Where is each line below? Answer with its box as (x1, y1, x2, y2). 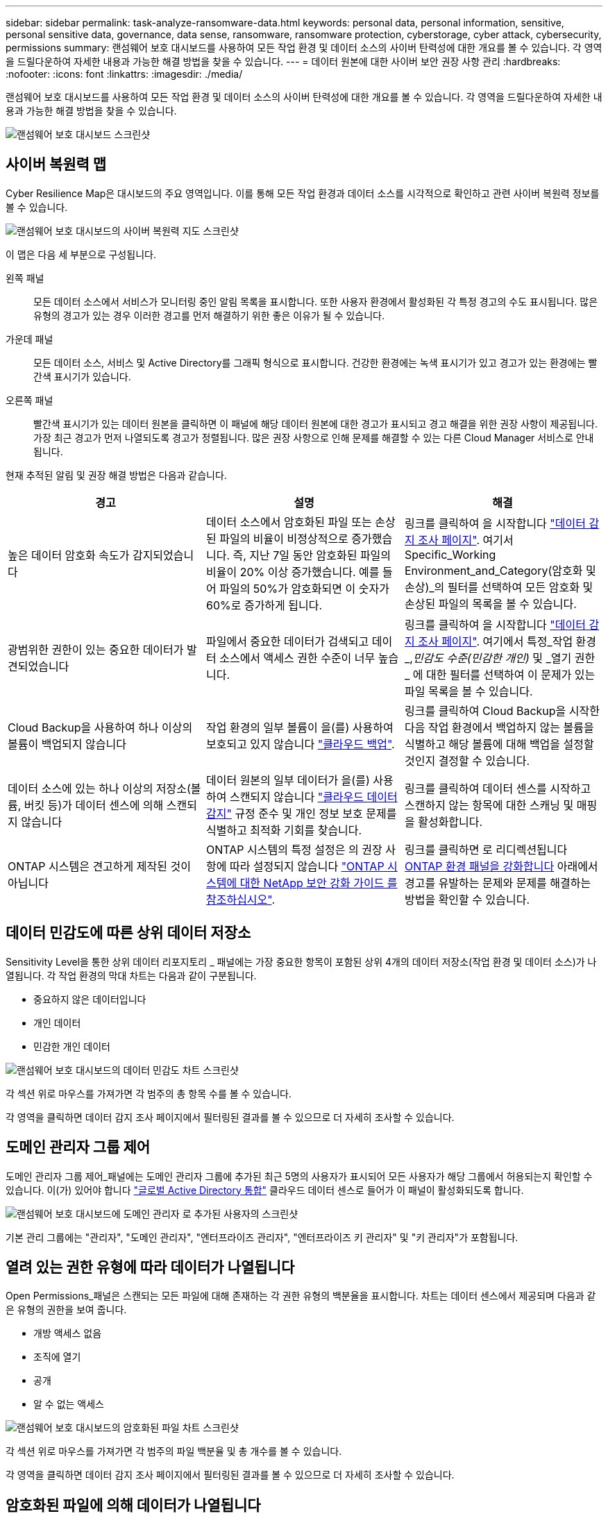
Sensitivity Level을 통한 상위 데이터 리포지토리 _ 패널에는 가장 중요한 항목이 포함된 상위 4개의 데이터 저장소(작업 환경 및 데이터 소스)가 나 (6, 955, 597, 968)
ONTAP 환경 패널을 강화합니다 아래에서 (404, 859, 598, 873)
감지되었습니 (132, 548, 194, 562)
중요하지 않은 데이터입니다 (33, 993, 146, 1005)
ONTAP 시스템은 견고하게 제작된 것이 (8, 859, 191, 873)
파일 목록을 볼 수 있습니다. (404, 684, 533, 698)
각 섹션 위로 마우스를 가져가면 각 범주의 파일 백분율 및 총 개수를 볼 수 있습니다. (6, 1445, 342, 1458)
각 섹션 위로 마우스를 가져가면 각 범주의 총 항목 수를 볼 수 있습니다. (6, 1087, 292, 1100)
